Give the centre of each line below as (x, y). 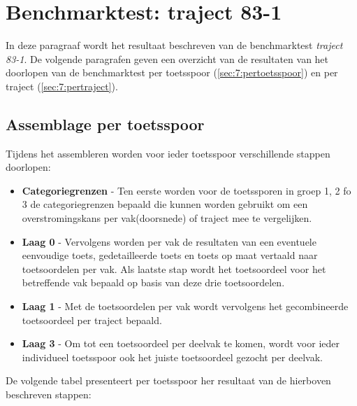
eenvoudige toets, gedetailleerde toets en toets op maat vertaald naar (170, 255)
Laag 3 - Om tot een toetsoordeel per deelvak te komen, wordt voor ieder (181, 343)
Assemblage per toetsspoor (105, 124)
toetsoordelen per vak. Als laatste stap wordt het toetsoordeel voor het (174, 268)
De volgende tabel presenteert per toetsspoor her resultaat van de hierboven (168, 380)
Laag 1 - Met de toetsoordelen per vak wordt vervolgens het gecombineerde (185, 306)
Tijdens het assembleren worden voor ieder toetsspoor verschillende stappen (168, 153)
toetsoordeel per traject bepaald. (92, 320)
